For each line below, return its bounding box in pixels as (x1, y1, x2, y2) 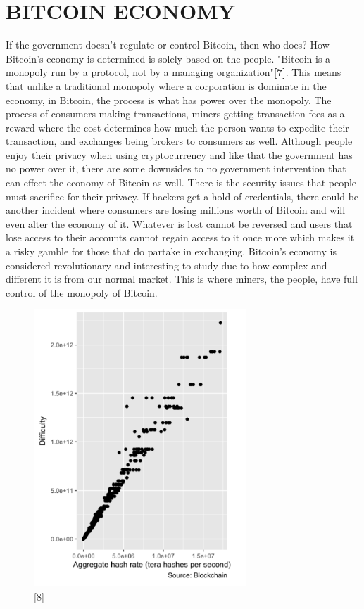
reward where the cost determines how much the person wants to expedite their (6, 120, 349, 134)
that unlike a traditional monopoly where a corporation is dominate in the (6, 78, 327, 93)
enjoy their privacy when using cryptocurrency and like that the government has (6, 147, 353, 162)
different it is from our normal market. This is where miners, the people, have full (6, 271, 358, 286)
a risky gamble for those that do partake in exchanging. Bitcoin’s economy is (6, 244, 337, 259)
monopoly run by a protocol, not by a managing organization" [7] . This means (6, 65, 341, 79)
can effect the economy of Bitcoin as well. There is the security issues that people (6, 175, 357, 190)
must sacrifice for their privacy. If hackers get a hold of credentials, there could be (6, 188, 359, 203)
